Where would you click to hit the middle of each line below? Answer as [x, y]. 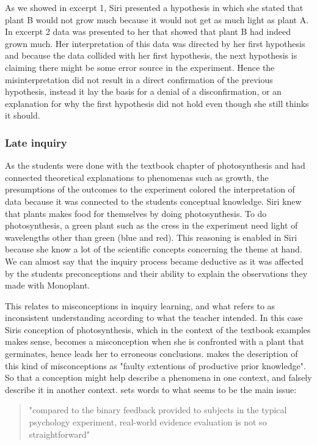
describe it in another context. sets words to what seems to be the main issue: [151, 389]
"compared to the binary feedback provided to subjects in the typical [158, 410]
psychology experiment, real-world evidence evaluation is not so [148, 422]
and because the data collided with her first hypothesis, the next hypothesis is [151, 55]
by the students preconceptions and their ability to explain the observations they [156, 273]
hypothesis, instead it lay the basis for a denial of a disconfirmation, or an [143, 91]
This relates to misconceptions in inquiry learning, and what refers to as [140, 305]
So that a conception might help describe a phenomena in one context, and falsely [158, 377]
